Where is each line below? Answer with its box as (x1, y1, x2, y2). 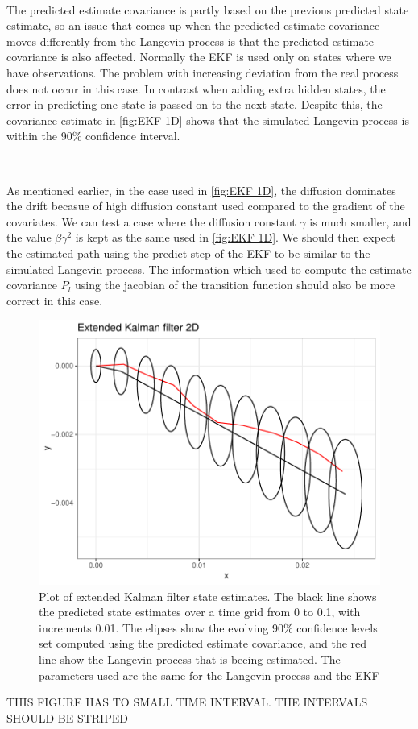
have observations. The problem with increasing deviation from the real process (6, 64, 399, 81)
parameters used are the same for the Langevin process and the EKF (39, 666, 379, 683)
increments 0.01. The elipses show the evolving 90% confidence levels (39, 619, 378, 636)
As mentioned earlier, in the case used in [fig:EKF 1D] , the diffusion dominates (6, 181, 396, 198)
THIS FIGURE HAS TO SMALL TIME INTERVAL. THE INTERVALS (6, 694, 368, 710)
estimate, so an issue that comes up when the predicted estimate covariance (6, 17, 380, 34)
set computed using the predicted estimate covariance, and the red (39, 635, 367, 652)
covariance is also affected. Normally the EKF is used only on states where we (6, 48, 391, 65)
